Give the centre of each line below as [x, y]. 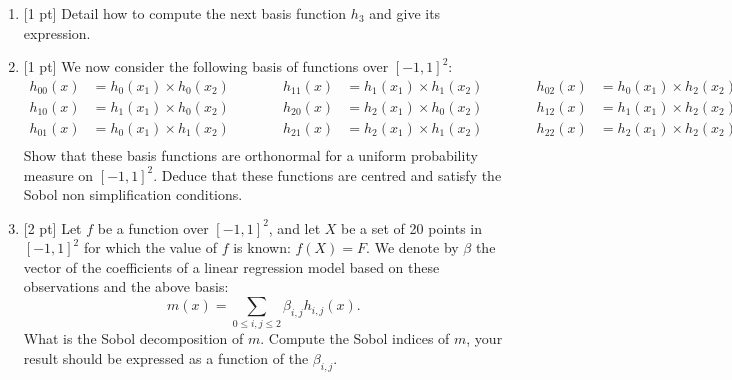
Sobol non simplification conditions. [133, 194]
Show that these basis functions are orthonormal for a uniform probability [250, 154]
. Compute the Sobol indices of [355, 338]
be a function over [153, 227]
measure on [58, 174]
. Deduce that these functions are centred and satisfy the [327, 174]
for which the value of [150, 247]
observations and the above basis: [126, 286]
